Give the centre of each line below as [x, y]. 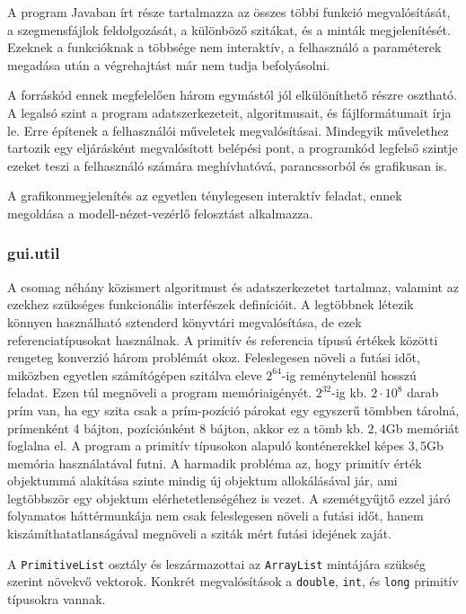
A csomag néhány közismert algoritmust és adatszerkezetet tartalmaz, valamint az [233, 286]
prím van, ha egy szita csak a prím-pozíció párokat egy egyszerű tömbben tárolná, [233, 409]
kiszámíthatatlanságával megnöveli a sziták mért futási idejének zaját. [200, 534]
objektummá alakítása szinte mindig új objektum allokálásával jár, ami [202, 481]
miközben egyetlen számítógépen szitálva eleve [135, 374]
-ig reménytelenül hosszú [349, 374]
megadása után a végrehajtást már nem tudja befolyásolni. [169, 64]
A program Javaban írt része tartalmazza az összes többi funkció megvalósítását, [229, 12]
